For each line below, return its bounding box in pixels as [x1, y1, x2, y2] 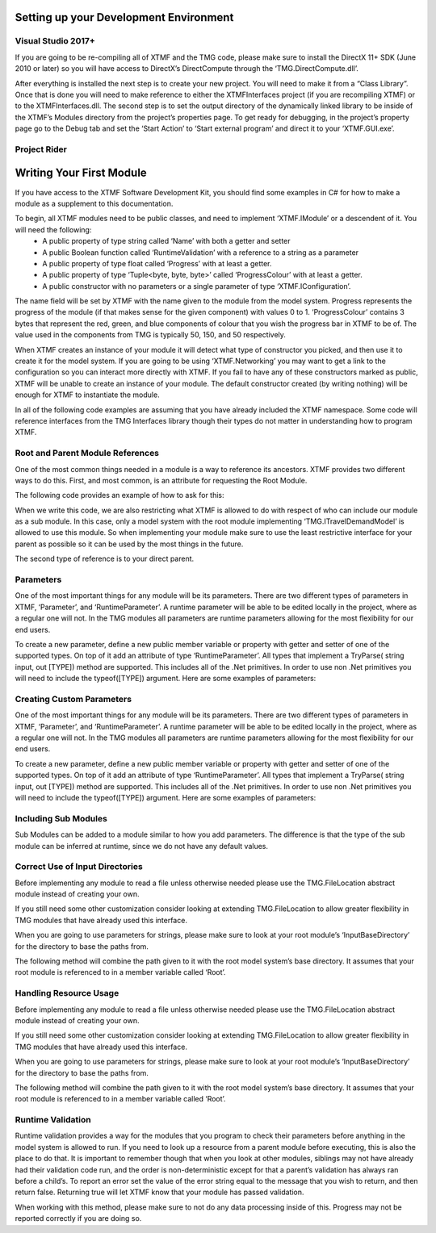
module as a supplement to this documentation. [15, 199, 174, 208]
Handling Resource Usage [15, 988, 119, 999]
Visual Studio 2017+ [15, 36, 96, 47]
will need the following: [15, 224, 92, 234]
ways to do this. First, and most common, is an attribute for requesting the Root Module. [15, 475, 308, 485]
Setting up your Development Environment [15, 10, 234, 24]
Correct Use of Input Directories [15, 861, 143, 872]
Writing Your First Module [15, 166, 147, 180]
